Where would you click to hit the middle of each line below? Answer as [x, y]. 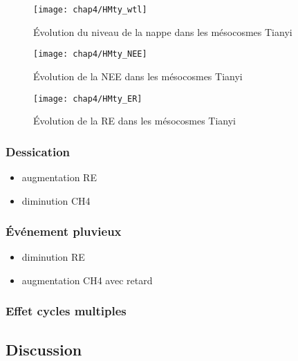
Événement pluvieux [64, 231]
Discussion [44, 349]
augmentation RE [59, 177]
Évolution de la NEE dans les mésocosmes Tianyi [138, 76]
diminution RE [53, 257]
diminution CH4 [56, 200]
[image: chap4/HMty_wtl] [90, 10]
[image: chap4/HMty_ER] [88, 99]
